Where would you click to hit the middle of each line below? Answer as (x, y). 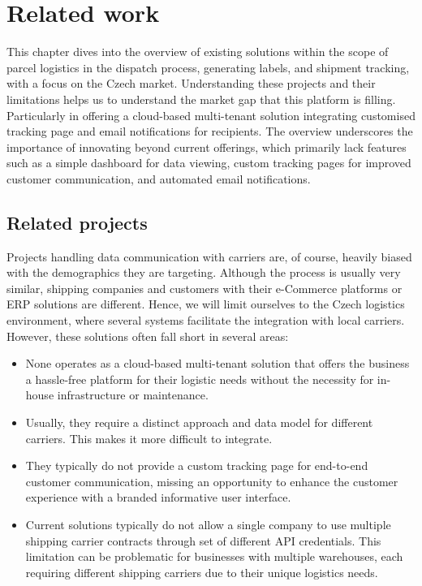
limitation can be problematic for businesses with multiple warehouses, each (214, 556)
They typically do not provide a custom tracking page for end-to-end (197, 465)
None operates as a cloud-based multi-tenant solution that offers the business (217, 363)
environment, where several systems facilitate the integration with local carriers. (206, 320)
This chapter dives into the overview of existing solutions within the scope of (198, 52)
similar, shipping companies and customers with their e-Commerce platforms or (205, 288)
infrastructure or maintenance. (133, 395)
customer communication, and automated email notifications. (159, 178)
